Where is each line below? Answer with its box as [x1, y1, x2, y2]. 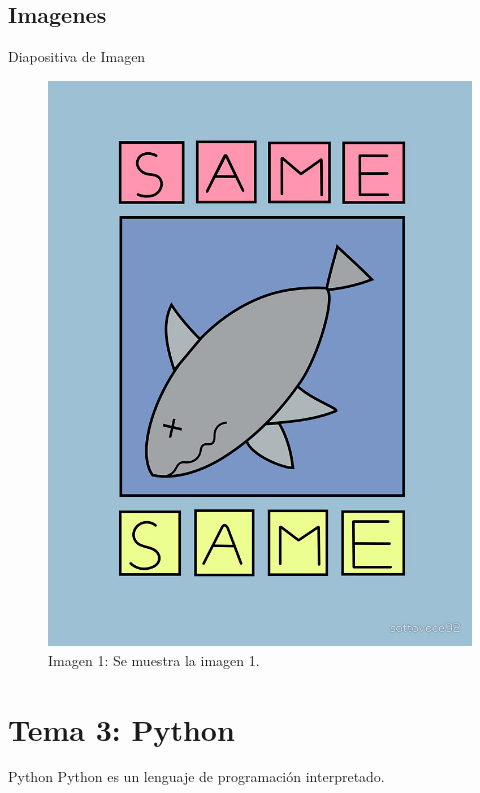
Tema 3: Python [8, 708, 235, 749]
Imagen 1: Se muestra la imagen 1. [48, 649, 260, 670]
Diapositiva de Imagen [8, 46, 146, 67]
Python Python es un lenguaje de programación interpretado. [8, 766, 385, 787]
